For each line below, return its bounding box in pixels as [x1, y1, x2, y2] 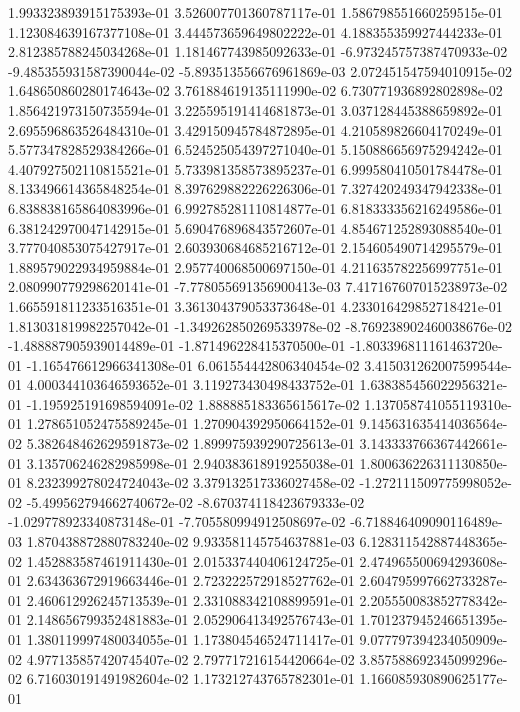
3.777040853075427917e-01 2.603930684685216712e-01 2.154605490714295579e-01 [8, 237, 503, 258]
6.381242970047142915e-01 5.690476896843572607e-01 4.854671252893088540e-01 [8, 217, 503, 238]
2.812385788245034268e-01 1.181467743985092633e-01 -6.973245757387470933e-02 [8, 41, 508, 62]
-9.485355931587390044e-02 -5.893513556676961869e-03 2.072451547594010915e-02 [8, 60, 512, 81]
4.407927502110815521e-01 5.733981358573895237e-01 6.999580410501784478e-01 [8, 158, 503, 179]
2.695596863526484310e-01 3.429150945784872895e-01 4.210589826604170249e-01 [8, 119, 503, 140]
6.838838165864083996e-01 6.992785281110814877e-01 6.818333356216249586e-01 [8, 197, 503, 218]
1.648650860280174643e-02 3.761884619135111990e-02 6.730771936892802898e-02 [8, 80, 503, 101]
